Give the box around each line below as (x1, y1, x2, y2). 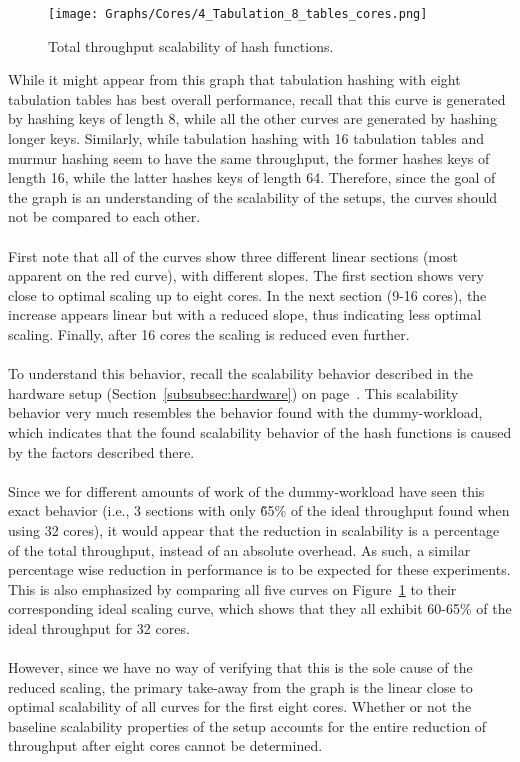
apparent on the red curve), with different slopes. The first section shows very (8, 265, 484, 286)
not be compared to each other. (8, 206, 201, 227)
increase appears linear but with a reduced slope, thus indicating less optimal (8, 304, 482, 325)
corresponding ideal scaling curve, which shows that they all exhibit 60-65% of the (8, 598, 512, 619)
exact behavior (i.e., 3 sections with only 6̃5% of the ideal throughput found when (8, 500, 510, 521)
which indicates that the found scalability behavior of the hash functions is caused (8, 421, 512, 442)
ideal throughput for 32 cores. (8, 617, 190, 638)
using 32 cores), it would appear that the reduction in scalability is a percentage (8, 519, 500, 540)
